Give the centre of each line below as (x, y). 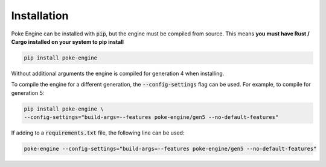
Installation (40, 16)
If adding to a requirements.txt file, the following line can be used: (98, 133)
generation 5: (28, 93)
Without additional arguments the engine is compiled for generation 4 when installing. (118, 73)
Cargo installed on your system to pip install (67, 41)
